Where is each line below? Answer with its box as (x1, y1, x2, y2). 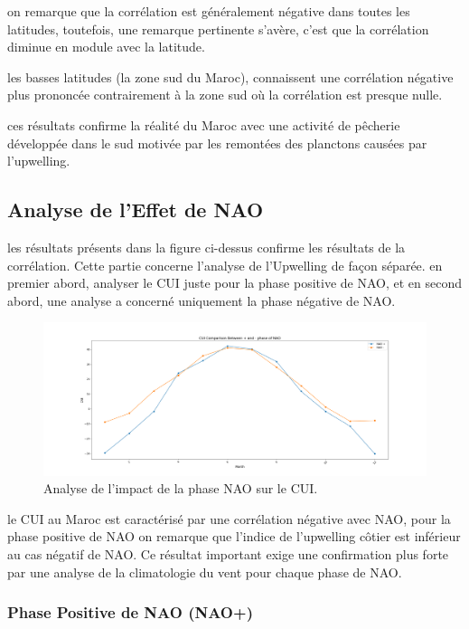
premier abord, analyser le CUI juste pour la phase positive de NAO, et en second (7, 273, 463, 292)
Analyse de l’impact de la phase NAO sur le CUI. (43, 479, 318, 498)
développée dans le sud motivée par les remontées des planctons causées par (7, 133, 427, 152)
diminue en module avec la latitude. (7, 37, 205, 56)
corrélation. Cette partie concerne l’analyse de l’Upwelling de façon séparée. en (7, 255, 443, 274)
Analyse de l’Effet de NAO (7, 195, 264, 224)
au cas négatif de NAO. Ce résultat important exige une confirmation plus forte (7, 545, 449, 564)
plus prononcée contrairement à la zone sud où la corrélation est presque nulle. (7, 85, 443, 104)
